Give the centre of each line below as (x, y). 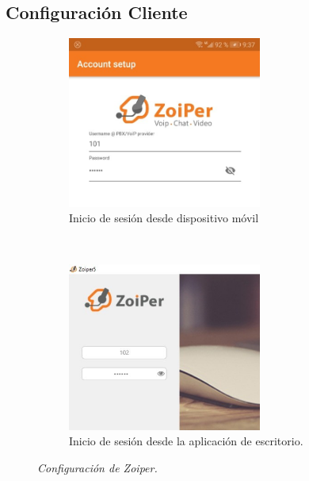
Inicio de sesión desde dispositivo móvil (164, 218)
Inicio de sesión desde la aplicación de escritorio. (186, 441)
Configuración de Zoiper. (97, 468)
